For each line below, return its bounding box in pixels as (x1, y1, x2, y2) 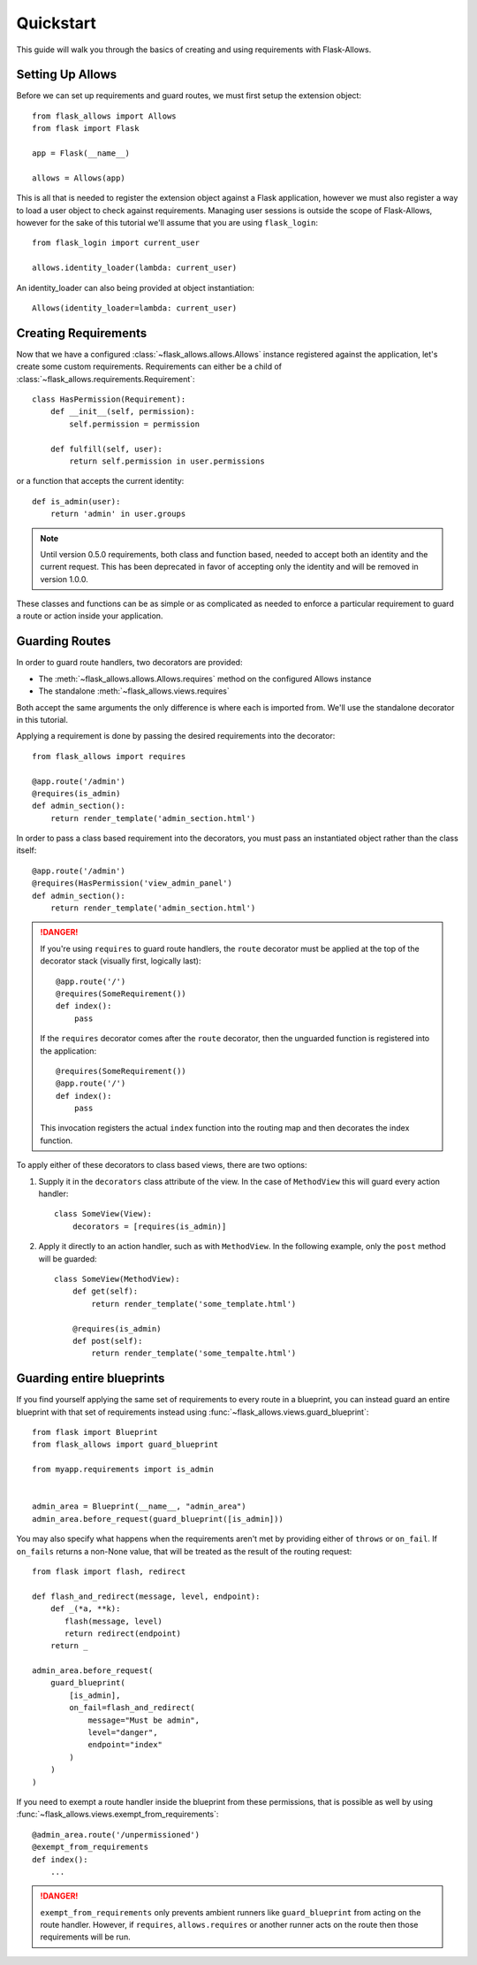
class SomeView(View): (54, 1209, 153, 1219)
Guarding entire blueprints (16, 1371, 165, 1386)
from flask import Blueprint (32, 1427, 158, 1438)
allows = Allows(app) (32, 173, 125, 183)
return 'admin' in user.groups (49, 509, 186, 519)
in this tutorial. (16, 714, 68, 725)
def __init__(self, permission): (49, 407, 196, 417)
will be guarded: (38, 1253, 97, 1264)
